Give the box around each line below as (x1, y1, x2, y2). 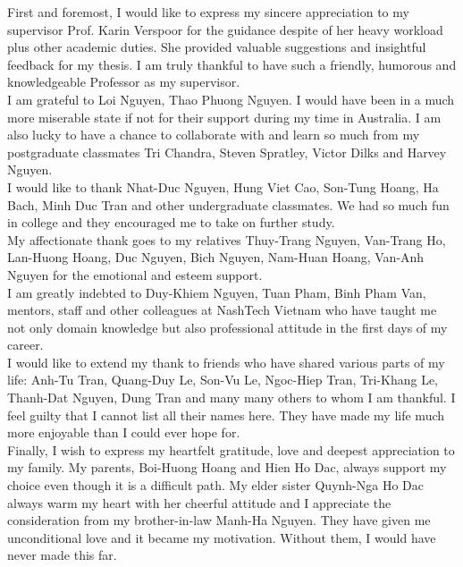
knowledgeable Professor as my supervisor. (7, 72, 240, 91)
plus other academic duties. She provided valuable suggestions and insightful (7, 38, 426, 56)
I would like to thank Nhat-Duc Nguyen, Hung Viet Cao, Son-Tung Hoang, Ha (7, 177, 439, 196)
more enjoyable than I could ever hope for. (7, 423, 240, 442)
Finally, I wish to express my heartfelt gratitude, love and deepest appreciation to (7, 440, 455, 459)
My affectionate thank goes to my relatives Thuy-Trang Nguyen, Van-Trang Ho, (7, 230, 446, 249)
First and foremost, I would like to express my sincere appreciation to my (7, 3, 409, 21)
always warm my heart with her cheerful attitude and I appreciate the (7, 493, 391, 512)
